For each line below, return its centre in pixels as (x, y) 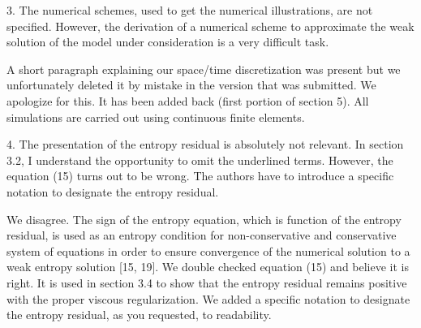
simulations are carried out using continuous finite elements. (156, 117)
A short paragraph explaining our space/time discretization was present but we (204, 69)
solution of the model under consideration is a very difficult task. (168, 42)
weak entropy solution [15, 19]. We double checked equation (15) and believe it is (208, 267)
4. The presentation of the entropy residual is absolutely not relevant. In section (205, 144)
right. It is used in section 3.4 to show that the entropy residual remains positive (207, 282)
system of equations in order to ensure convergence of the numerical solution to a (208, 250)
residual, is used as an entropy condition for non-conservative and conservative (202, 235)
